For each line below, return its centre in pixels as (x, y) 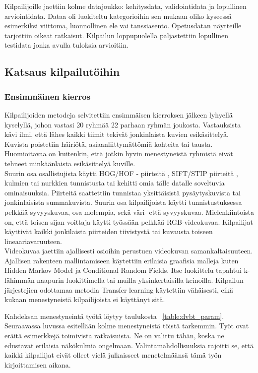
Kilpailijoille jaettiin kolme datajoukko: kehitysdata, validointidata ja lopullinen (126, 6)
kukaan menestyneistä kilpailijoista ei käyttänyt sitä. (85, 299)
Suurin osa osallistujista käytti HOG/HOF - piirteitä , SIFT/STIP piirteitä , (121, 173)
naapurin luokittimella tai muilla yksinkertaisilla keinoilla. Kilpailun (140, 280)
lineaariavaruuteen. (33, 241)
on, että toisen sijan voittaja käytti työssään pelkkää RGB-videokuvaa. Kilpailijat (129, 221)
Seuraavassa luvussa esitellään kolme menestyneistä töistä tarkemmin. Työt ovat (127, 326)
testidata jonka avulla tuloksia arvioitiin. (66, 45)
